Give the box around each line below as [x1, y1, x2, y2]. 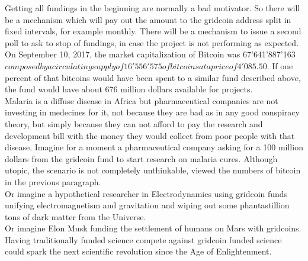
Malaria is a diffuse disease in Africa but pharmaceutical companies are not [5, 94, 278, 107]
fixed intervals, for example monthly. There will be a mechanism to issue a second [5, 25, 301, 37]
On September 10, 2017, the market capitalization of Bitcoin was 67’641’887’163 [5, 48, 296, 60]
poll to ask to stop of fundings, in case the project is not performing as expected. [5, 36, 299, 49]
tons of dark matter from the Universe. [5, 210, 146, 223]
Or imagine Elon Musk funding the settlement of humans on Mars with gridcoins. [5, 222, 301, 234]
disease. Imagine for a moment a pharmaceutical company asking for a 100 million [5, 141, 303, 153]
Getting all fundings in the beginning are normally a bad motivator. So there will [5, 2, 300, 14]
